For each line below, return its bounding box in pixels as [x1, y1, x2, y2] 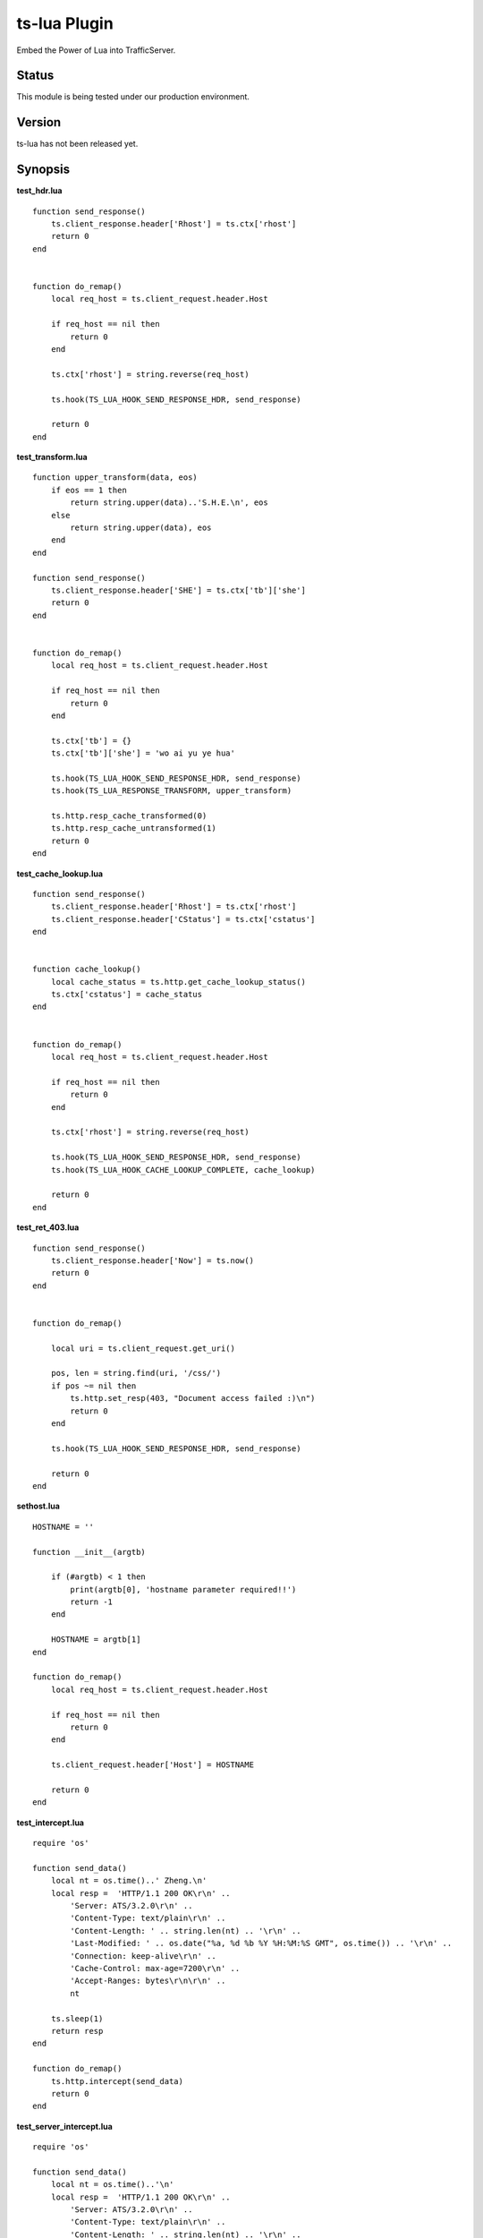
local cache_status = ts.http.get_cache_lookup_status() [50, 977, 306, 987]
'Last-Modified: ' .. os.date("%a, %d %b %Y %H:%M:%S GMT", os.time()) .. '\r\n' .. [70, 1938, 453, 1949]
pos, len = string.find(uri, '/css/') [50, 1368, 222, 1379]
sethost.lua [16, 1500, 60, 1512]
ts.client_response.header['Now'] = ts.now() [50, 1255, 255, 1266]
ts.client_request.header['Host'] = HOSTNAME [50, 1760, 255, 1770]
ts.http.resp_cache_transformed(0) [50, 811, 208, 821]
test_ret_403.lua [16, 1222, 80, 1233]
